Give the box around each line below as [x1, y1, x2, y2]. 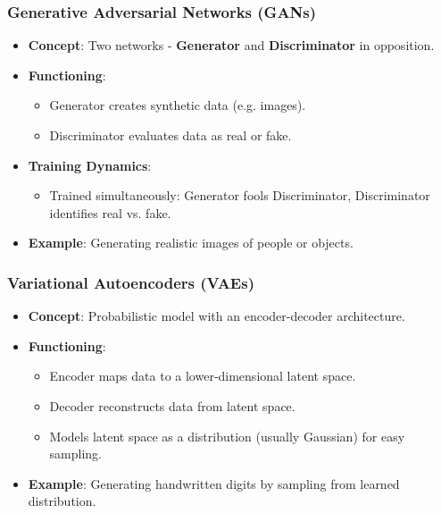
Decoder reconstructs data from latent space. [49, 396, 295, 415]
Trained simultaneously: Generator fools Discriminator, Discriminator [49, 186, 430, 205]
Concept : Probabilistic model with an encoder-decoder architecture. [28, 307, 405, 325]
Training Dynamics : [28, 156, 152, 174]
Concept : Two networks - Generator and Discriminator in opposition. [28, 36, 435, 55]
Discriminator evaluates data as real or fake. [49, 126, 292, 144]
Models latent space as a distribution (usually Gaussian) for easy [49, 426, 405, 445]
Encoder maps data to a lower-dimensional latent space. [49, 366, 356, 385]
